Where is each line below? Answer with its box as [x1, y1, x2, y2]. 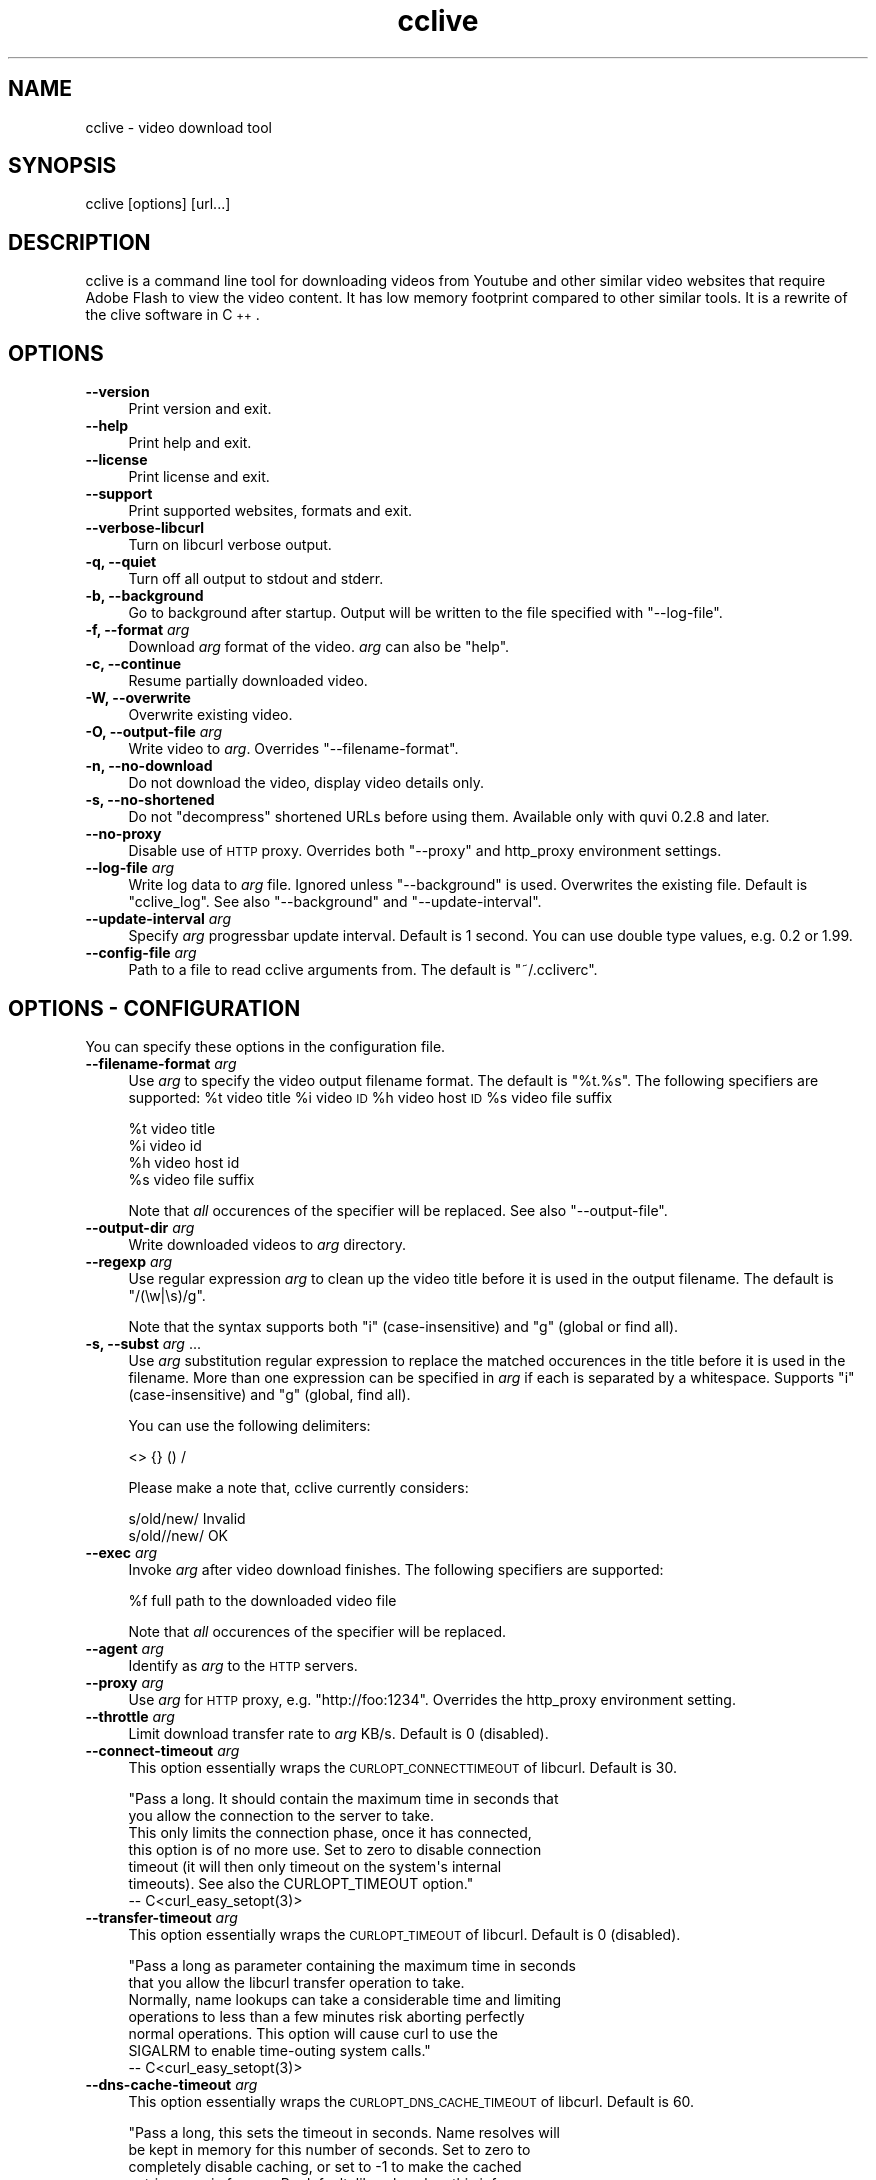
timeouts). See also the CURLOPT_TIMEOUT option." [128, 1874, 474, 1892]
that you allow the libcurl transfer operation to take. [128, 1973, 465, 1991]
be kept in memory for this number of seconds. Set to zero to [128, 2140, 531, 2158]
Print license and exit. [128, 468, 270, 486]
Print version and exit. [128, 400, 272, 418]
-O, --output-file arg [85, 723, 222, 741]
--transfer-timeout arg [85, 1908, 238, 1926]
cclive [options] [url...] [85, 195, 231, 213]
